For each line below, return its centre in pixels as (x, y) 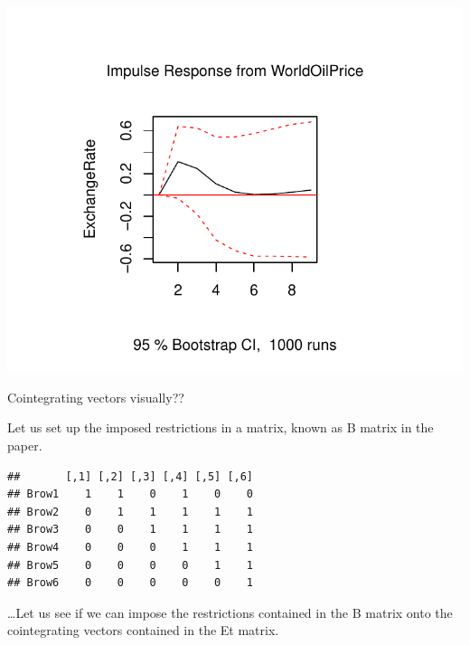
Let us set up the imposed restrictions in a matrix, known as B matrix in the (221, 427)
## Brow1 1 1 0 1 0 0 (131, 494)
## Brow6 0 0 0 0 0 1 (131, 583)
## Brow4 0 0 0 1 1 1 (131, 547)
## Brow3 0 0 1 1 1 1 (131, 530)
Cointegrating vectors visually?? (96, 397)
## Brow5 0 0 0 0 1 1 (131, 565)
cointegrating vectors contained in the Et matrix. (143, 630)
